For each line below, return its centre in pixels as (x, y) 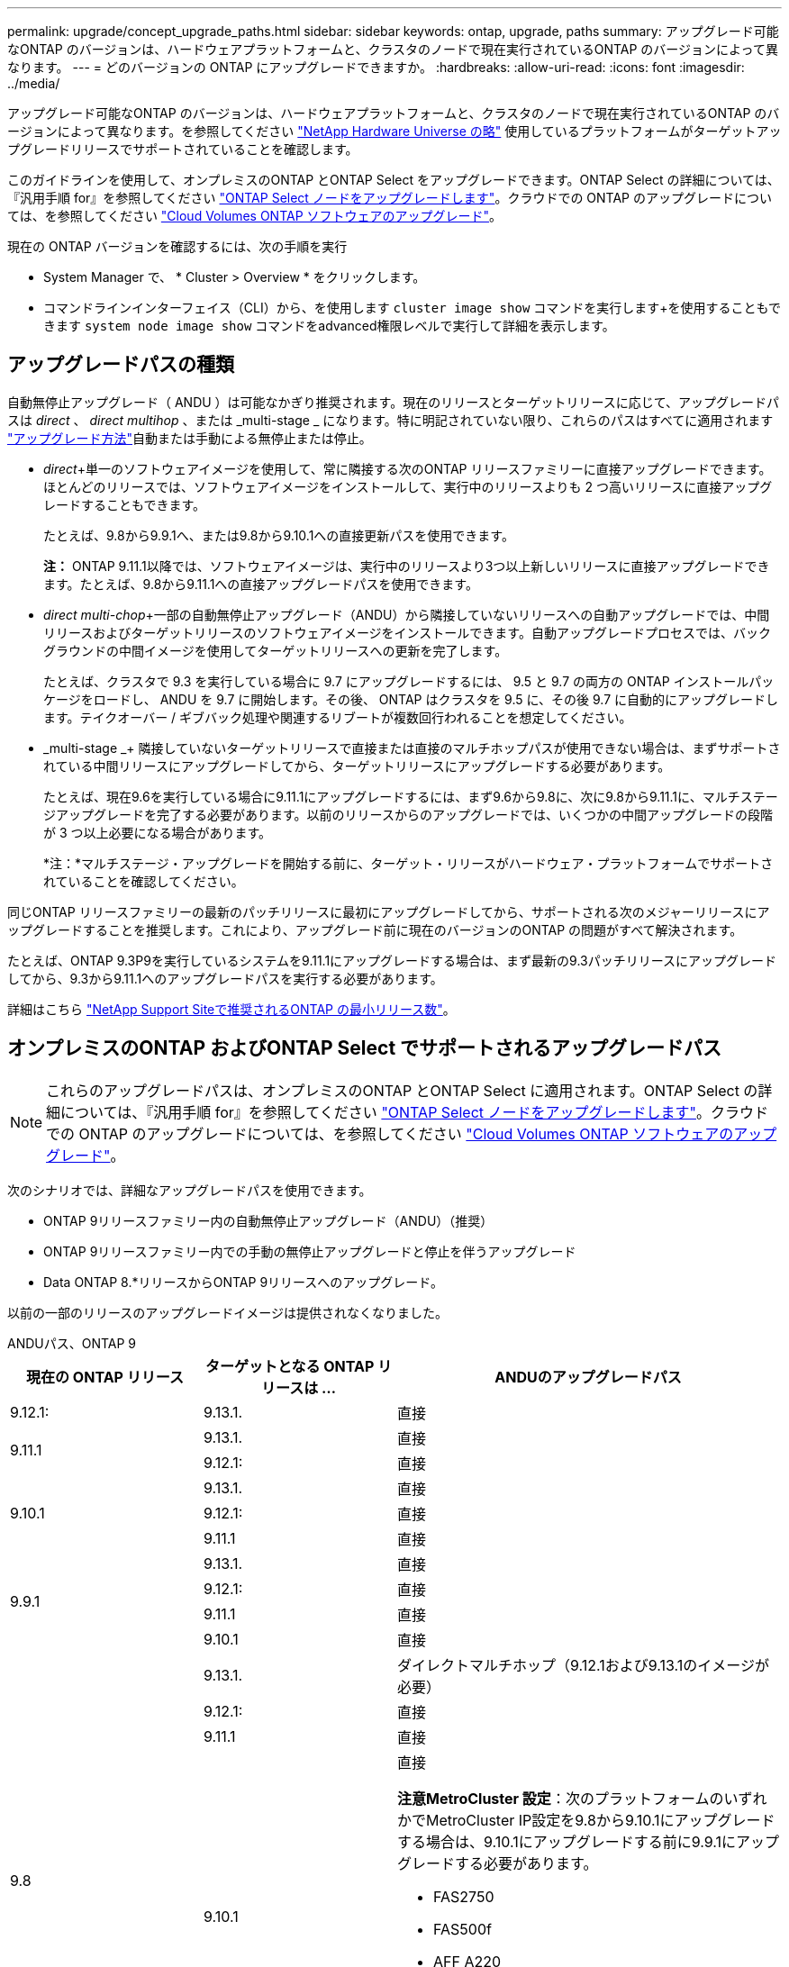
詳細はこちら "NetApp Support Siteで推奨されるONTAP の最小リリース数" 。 (231, 1009)
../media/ (34, 83)
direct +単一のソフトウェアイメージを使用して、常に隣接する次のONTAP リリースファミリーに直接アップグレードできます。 (408, 468)
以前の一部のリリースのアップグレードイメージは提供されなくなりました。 (228, 1312)
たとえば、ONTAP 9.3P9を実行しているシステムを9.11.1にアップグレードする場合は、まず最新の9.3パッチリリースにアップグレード (392, 960)
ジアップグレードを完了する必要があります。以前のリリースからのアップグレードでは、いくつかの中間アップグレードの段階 (408, 814)
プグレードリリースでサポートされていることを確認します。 (183, 149)
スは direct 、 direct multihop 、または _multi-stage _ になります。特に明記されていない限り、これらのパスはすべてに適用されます (390, 420)
